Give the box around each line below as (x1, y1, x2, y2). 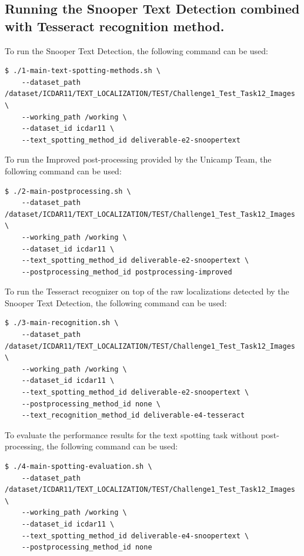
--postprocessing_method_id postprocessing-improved (21, 267, 232, 276)
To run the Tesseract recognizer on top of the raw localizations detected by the (5, 285, 289, 297)
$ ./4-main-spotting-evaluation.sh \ (5, 462, 152, 471)
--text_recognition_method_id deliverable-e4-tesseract (21, 411, 245, 420)
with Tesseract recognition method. (5, 16, 225, 35)
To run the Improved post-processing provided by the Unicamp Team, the (5, 153, 272, 166)
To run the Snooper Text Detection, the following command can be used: (5, 44, 268, 57)
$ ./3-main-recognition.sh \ (5, 319, 119, 327)
